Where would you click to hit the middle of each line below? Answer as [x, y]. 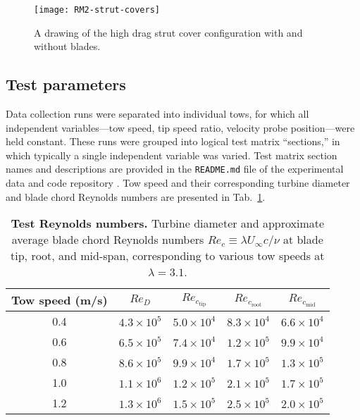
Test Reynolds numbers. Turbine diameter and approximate [168, 223]
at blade [303, 240]
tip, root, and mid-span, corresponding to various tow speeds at [168, 256]
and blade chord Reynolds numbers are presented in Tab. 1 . [136, 196]
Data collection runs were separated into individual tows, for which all [157, 114]
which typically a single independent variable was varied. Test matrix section [172, 155]
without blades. [67, 46]
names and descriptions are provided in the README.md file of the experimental [175, 169]
